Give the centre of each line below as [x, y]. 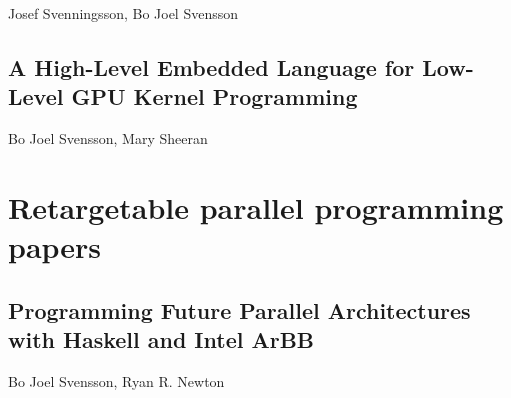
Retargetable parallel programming [256, 206]
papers [55, 246]
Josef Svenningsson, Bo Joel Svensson [123, 13]
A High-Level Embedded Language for [211, 66]
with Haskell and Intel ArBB [161, 339]
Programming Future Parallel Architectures [239, 309]
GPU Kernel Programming [214, 96]
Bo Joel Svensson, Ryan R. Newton [116, 380]
